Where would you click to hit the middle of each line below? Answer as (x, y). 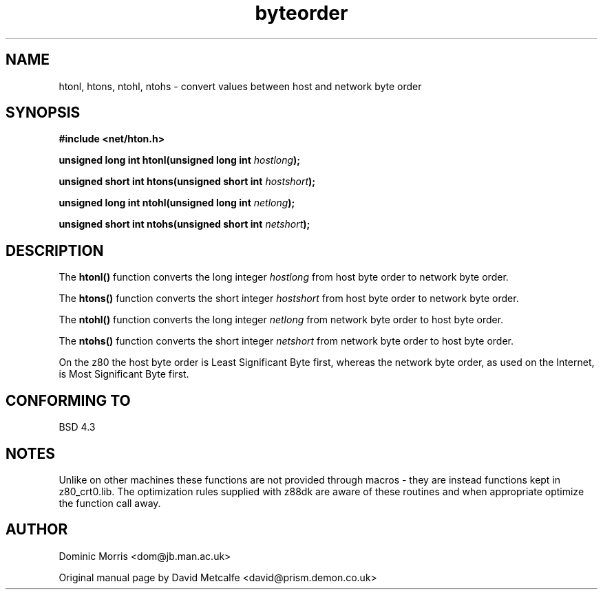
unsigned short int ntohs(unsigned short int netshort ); (184, 224)
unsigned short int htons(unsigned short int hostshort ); (187, 182)
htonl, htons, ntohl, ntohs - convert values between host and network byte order (240, 86)
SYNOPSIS (43, 113)
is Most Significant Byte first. (124, 374)
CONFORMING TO (68, 400)
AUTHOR (37, 530)
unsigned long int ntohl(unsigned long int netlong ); (177, 203)
